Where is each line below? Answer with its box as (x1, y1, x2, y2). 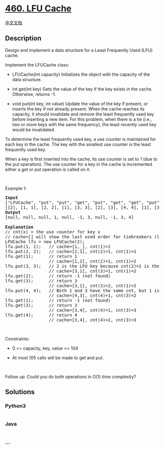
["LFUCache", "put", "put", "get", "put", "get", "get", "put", (5, 200, 163, 205)
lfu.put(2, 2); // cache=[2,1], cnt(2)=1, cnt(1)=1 (5, 248, 137, 254)
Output (5, 209, 21, 215)
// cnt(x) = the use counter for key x (5, 229, 101, 235)
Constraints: (5, 336, 30, 341)
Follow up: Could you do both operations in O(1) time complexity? (5, 374, 137, 380)
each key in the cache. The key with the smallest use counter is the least (5, 141, 151, 147)
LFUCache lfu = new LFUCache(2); (5, 239, 85, 245)
